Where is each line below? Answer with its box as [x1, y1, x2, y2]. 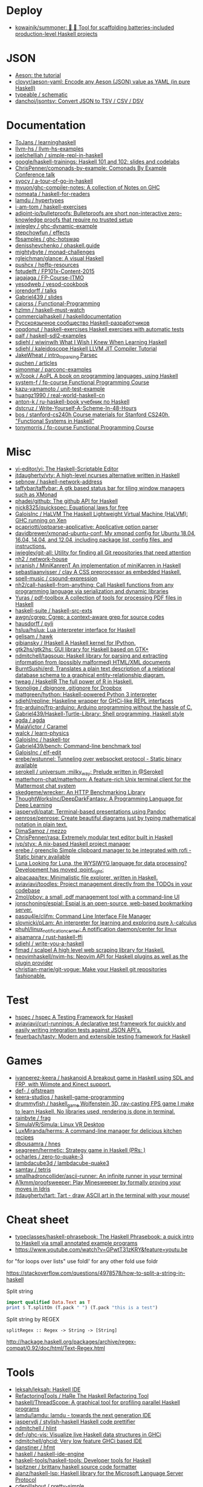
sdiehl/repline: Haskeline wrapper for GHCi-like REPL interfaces [14, 697, 174, 704]
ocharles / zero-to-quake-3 [14, 1153, 83, 1160]
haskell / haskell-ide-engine [14, 1451, 85, 1458]
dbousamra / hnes [14, 1140, 61, 1147]
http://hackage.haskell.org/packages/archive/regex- [6, 1338, 137, 1346]
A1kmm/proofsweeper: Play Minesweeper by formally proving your [14, 1178, 181, 1186]
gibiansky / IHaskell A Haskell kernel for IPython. [14, 639, 136, 646]
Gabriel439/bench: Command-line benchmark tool [14, 742, 141, 749]
